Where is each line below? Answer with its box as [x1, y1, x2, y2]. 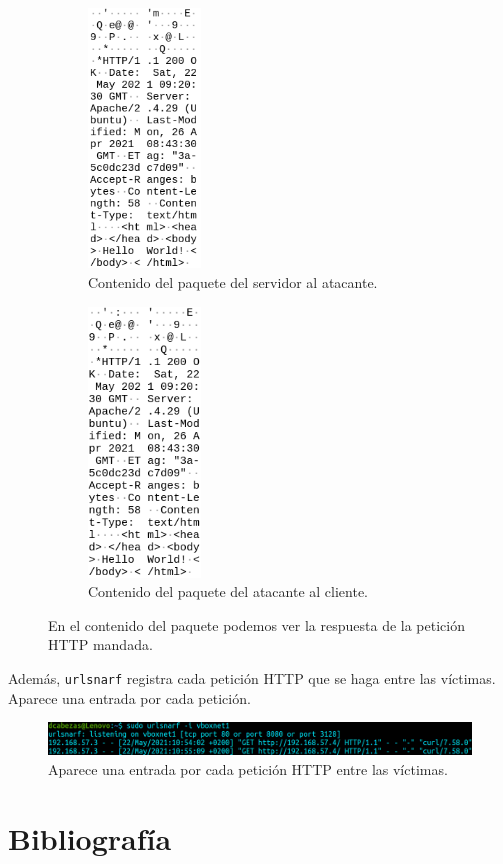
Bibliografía [8, 817, 172, 858]
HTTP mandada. [48, 634, 153, 655]
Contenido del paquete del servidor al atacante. [88, 271, 378, 292]
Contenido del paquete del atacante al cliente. [88, 581, 368, 602]
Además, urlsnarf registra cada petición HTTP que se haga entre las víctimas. [8, 667, 496, 688]
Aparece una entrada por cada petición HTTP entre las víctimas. [48, 758, 448, 779]
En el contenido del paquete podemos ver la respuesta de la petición [48, 614, 465, 635]
